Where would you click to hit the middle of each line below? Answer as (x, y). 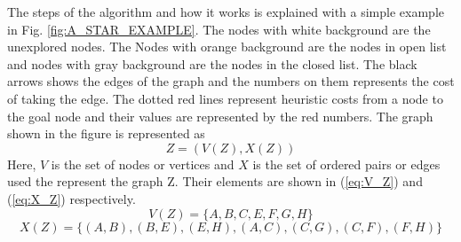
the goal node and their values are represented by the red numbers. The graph (220, 116)
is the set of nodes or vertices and (143, 164)
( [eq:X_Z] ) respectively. (72, 198)
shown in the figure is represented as (106, 133)
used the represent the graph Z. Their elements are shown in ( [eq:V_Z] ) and (215, 181)
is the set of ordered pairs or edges (346, 164)
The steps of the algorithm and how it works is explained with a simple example (226, 12)
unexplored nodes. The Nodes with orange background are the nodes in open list (227, 47)
